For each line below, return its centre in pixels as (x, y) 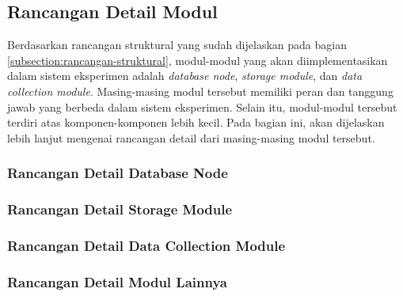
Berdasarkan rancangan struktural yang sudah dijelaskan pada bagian (177, 45)
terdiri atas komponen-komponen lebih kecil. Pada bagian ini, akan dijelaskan (196, 122)
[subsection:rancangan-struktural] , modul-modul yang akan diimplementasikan (198, 60)
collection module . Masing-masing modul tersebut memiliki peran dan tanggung (200, 91)
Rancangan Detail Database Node (118, 173)
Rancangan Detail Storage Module (120, 209)
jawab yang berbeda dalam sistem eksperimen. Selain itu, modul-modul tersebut (202, 106)
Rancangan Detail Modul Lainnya (117, 281)
